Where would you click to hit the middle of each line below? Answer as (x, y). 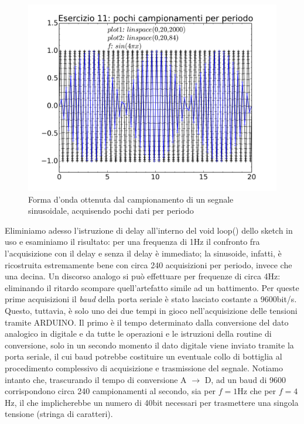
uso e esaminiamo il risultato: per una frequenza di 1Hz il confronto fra (132, 242)
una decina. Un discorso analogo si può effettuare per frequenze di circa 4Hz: (143, 276)
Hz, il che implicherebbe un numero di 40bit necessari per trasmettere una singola (152, 402)
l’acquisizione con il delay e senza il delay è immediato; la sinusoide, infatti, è (143, 253)
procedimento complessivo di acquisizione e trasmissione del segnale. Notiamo (144, 367)
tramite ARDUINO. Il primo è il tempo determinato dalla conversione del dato (147, 322)
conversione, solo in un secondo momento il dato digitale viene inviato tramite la (149, 345)
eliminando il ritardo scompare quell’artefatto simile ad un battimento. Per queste (152, 287)
